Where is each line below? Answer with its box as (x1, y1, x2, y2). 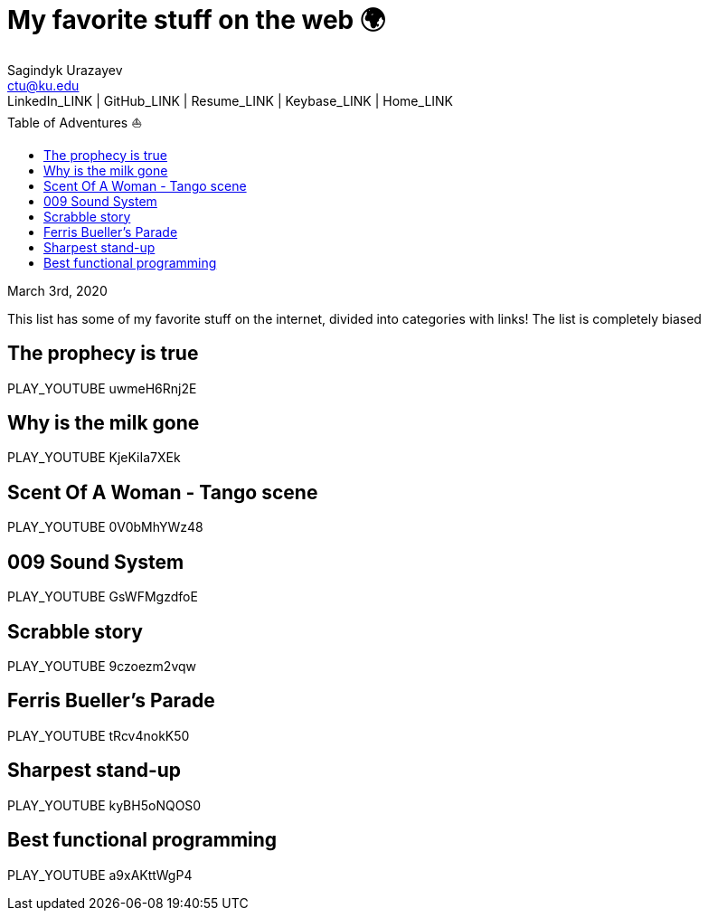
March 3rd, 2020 (7, 282, 108, 298)
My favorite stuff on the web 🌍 (7, 5, 386, 35)
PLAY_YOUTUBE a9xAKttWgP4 (7, 866, 193, 883)
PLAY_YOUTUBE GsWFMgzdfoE (7, 589, 198, 605)
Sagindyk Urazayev (7, 62, 123, 78)
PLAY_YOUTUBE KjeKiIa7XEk (7, 450, 181, 466)
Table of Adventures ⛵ (7, 114, 143, 130)
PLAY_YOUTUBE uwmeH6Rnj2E (7, 380, 197, 396)
